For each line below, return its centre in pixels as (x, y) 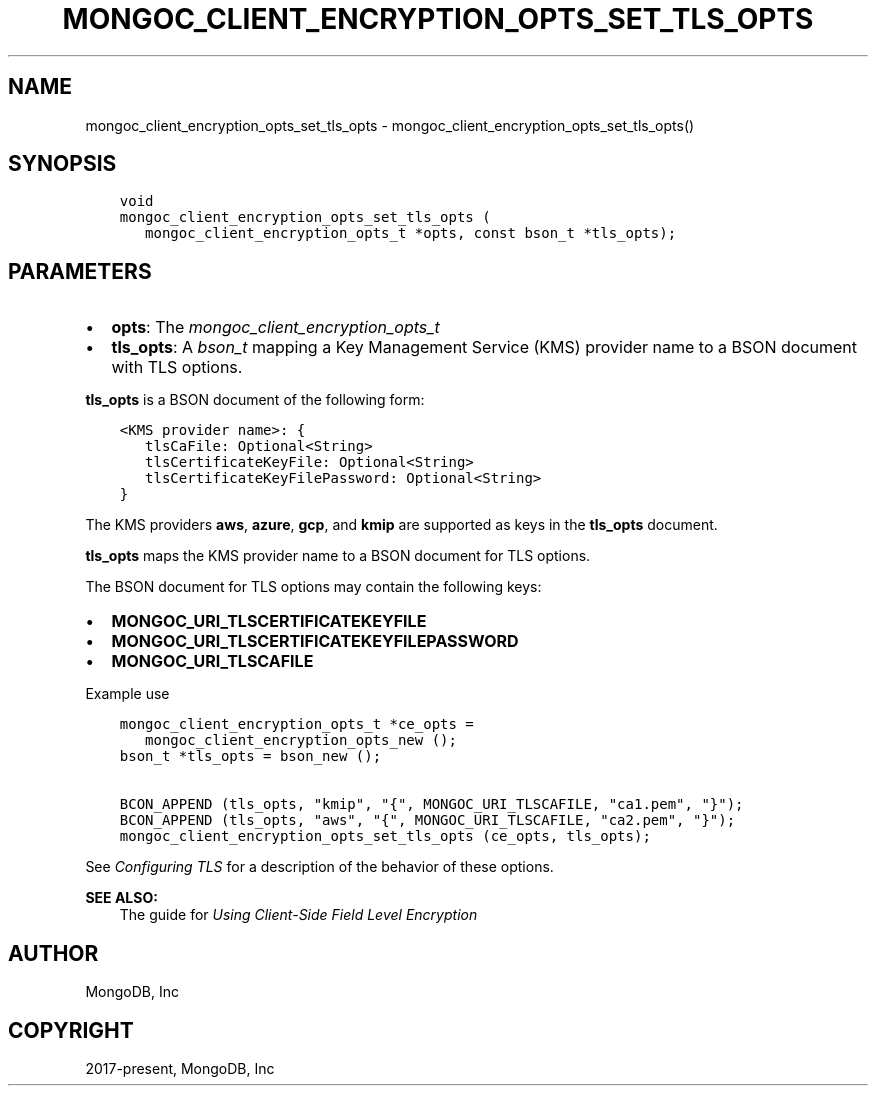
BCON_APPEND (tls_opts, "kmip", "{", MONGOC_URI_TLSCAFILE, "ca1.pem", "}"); (431, 804)
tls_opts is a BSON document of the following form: (255, 400)
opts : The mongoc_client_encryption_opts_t (275, 327)
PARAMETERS (80, 271)
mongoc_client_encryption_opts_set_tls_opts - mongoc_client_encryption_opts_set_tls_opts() (390, 125)
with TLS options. (177, 367)
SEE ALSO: (121, 898)
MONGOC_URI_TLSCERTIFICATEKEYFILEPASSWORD (315, 641)
